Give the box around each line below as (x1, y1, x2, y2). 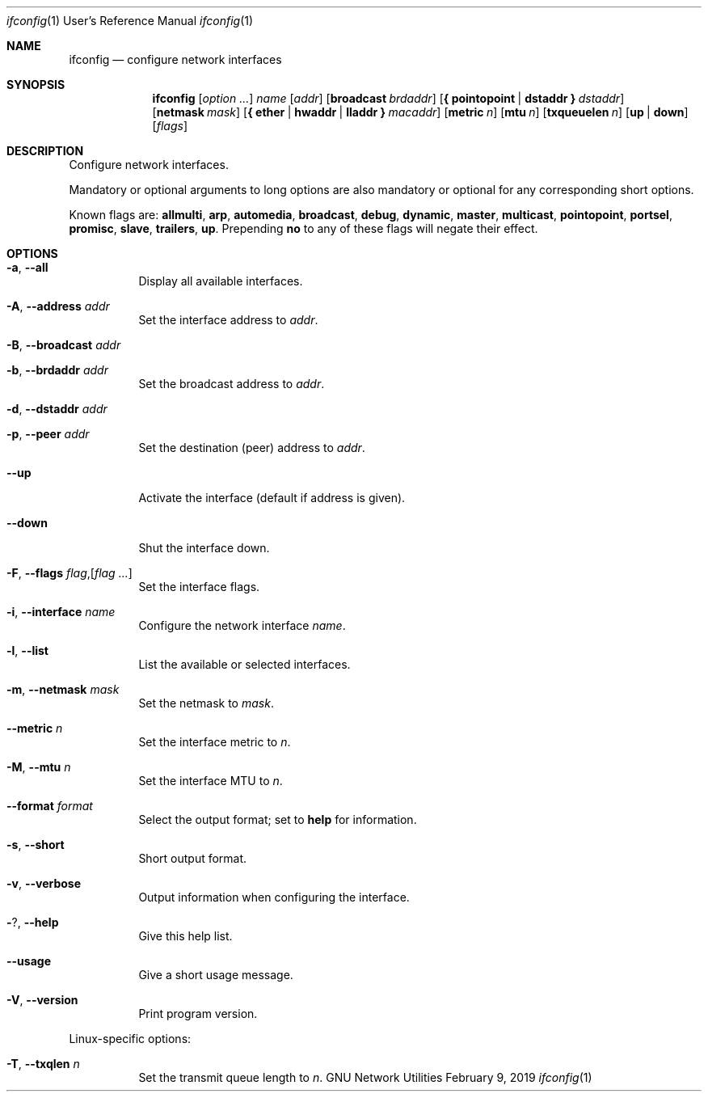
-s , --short (6, 838, 65, 851)
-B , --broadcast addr (6, 338, 121, 352)
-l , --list (6, 644, 48, 657)
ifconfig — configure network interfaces (69, 53, 282, 66)
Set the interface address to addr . (138, 313, 318, 327)
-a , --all (6, 260, 48, 274)
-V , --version (6, 993, 78, 1007)
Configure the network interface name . (138, 619, 346, 632)
